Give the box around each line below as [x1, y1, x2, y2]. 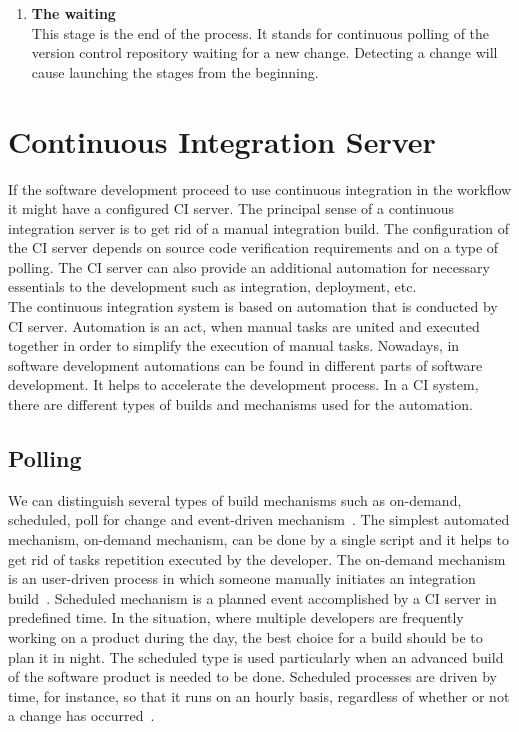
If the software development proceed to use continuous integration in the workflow [8, 178, 512, 199]
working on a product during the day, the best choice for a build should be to [8, 626, 483, 647]
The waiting [31, 3, 116, 23]
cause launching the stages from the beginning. [31, 61, 319, 82]
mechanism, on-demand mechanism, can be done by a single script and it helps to [8, 529, 509, 550]
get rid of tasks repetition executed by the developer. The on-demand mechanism [8, 548, 506, 569]
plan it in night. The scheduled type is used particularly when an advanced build [8, 646, 504, 667]
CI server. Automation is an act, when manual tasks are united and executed [8, 315, 480, 336]
